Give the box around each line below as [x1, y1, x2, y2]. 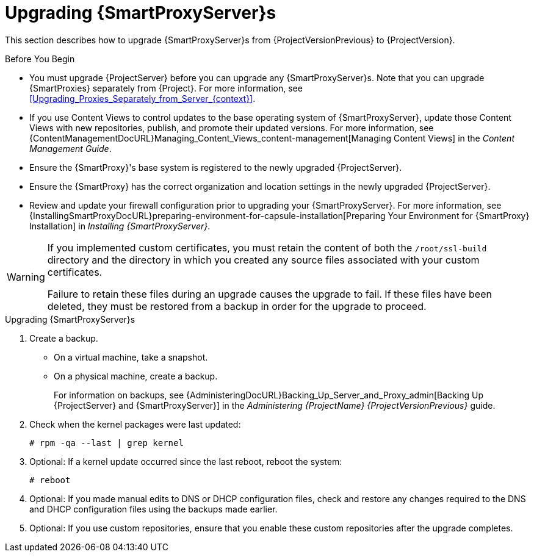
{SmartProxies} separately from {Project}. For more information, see [29, 82, 303, 93]
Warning [7, 270, 45, 283]
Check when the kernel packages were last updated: [29, 419, 241, 429]
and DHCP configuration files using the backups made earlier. [29, 503, 278, 514]
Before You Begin [5, 53, 75, 64]
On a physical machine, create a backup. [54, 370, 218, 381]
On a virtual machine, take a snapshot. [54, 351, 208, 362]
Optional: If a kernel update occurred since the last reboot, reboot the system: [29, 456, 342, 467]
